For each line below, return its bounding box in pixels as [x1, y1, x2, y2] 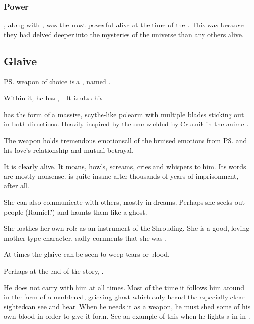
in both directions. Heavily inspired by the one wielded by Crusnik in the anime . [4, 119, 249, 129]
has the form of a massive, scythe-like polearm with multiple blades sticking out [4, 109, 244, 119]
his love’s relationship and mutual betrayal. [4, 145, 134, 155]
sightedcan [4, 301, 36, 311]
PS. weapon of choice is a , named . [4, 76, 111, 86]
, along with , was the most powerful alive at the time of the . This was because [4, 20, 244, 30]
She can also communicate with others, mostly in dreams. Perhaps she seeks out [4, 197, 245, 207]
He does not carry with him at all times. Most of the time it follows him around [4, 282, 245, 292]
